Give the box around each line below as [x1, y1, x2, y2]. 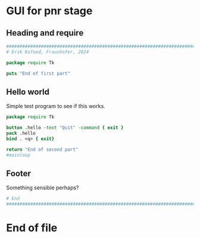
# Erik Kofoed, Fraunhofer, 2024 [6, 49, 89, 55]
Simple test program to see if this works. [6, 103, 105, 110]
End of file [6, 221, 58, 235]
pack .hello [6, 131, 36, 137]
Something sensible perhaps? [6, 184, 79, 191]
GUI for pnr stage [6, 4, 93, 18]
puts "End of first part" [6, 70, 70, 77]
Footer [6, 168, 32, 179]
